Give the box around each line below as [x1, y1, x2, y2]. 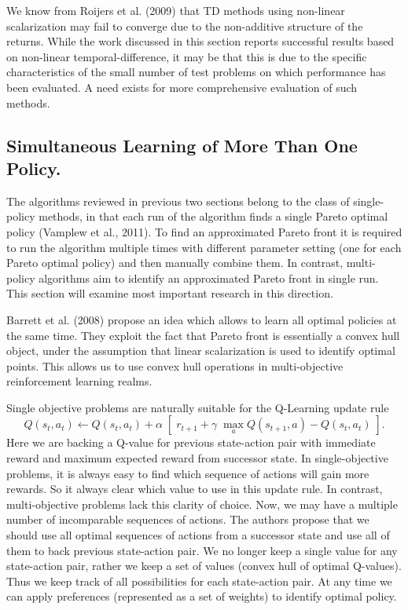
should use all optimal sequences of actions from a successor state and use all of [6, 527, 390, 543]
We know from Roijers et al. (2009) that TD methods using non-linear [6, 2, 345, 18]
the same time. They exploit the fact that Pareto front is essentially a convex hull [6, 327, 400, 343]
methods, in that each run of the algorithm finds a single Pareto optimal [39, 208, 388, 225]
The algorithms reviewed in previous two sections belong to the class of [6, 192, 350, 209]
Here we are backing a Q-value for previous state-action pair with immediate [6, 434, 376, 451]
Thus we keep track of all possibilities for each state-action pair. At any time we [6, 572, 392, 589]
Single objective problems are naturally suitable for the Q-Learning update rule [6, 399, 389, 415]
